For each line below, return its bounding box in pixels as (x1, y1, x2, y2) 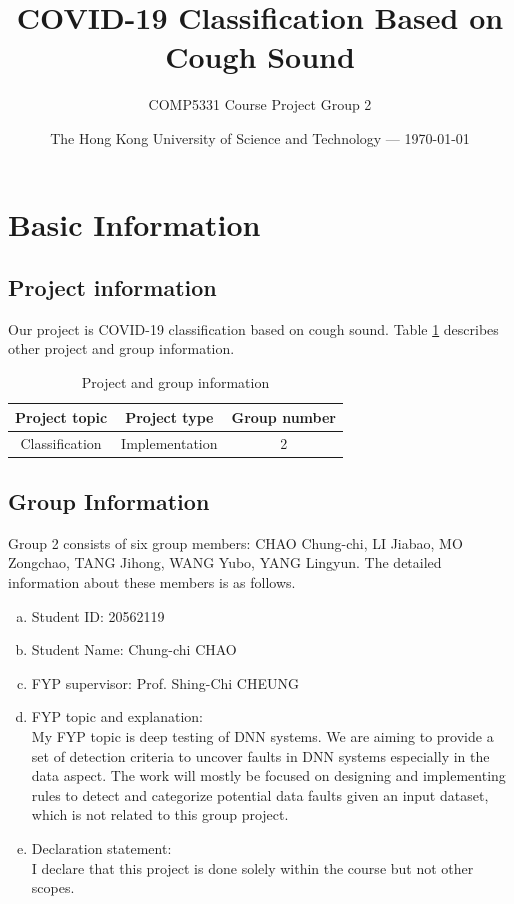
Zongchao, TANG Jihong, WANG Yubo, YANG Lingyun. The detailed (8, 552, 442, 573)
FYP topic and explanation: (31, 706, 203, 727)
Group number (231, 406, 336, 427)
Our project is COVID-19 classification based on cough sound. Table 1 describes (8, 318, 499, 339)
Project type (125, 406, 214, 427)
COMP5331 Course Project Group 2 (148, 94, 372, 115)
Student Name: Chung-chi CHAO (31, 639, 237, 660)
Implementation (121, 432, 218, 453)
